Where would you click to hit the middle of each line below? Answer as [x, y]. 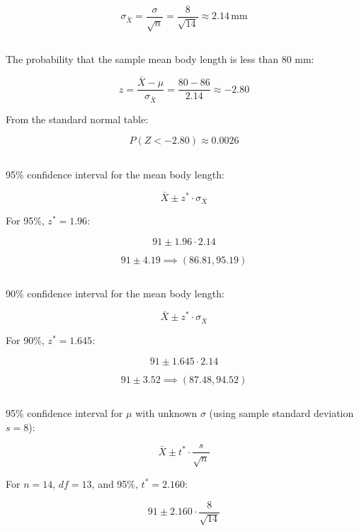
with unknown [166, 412]
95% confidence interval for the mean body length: [115, 174]
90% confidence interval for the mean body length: [115, 293]
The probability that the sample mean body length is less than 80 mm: [160, 59]
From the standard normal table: [77, 119]
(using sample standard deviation [281, 412]
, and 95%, [115, 483]
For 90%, [25, 339]
